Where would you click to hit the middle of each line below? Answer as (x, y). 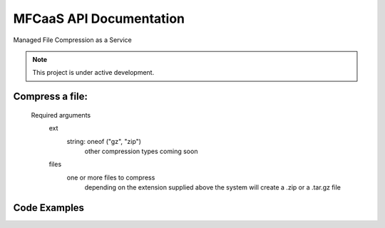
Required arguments (61, 115)
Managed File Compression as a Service (72, 40)
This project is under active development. (93, 73)
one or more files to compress (111, 177)
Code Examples (49, 208)
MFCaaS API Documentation (99, 19)
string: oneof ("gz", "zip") (104, 141)
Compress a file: (51, 97)
